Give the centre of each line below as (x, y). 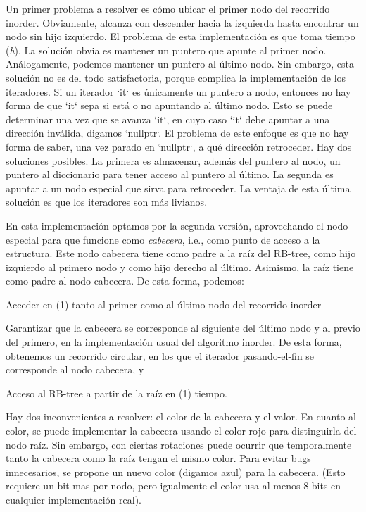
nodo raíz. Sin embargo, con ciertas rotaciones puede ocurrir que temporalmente (179, 444)
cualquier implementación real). (74, 499)
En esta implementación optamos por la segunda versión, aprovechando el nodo (177, 225)
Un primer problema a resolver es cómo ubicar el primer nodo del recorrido (168, 8)
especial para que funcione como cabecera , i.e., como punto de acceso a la (163, 239)
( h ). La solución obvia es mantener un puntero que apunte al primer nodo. (166, 50)
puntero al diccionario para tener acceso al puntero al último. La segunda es (170, 174)
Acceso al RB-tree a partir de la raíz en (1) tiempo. (116, 393)
